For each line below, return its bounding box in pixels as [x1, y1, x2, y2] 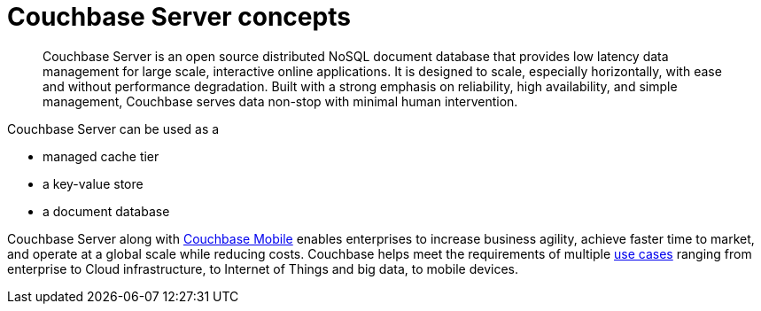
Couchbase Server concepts [7, 2, 351, 32]
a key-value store [43, 175, 144, 191]
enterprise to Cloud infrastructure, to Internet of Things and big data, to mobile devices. [7, 260, 518, 276]
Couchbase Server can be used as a [7, 121, 220, 136]
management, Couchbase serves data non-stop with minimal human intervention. [43, 93, 518, 109]
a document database [43, 203, 170, 219]
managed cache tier [43, 148, 159, 164]
